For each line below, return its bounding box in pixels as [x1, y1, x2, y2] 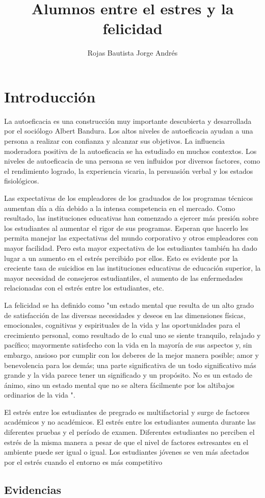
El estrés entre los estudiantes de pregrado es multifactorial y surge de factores [4, 406, 250, 417]
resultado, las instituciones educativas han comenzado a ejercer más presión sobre [4, 213, 259, 223]
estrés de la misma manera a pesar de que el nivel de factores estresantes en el [4, 436, 249, 447]
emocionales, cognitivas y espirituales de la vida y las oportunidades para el [4, 320, 241, 330]
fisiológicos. [4, 175, 39, 186]
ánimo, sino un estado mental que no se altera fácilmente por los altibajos [4, 379, 234, 390]
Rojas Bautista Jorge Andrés [87, 47, 178, 58]
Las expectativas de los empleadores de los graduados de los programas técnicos [4, 193, 253, 203]
